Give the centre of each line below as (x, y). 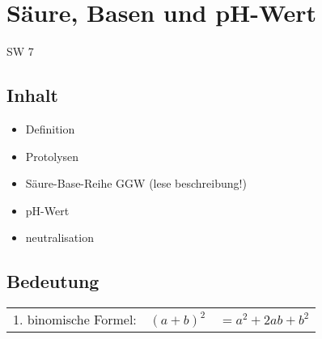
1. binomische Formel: (75, 320)
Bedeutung (53, 281)
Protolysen (52, 156)
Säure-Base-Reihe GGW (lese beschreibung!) (136, 183)
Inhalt (32, 95)
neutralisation (59, 237)
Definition (50, 128)
